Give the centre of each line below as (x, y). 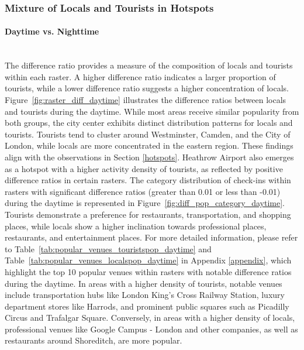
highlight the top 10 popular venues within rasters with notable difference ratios (148, 271)
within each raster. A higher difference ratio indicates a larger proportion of (140, 76)
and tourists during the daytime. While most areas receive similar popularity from (152, 111)
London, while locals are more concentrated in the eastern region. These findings (149, 145)
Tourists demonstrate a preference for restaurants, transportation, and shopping (148, 214)
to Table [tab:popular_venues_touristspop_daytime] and (108, 248)
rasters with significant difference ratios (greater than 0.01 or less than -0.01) (143, 191)
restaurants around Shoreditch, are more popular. (94, 340)
